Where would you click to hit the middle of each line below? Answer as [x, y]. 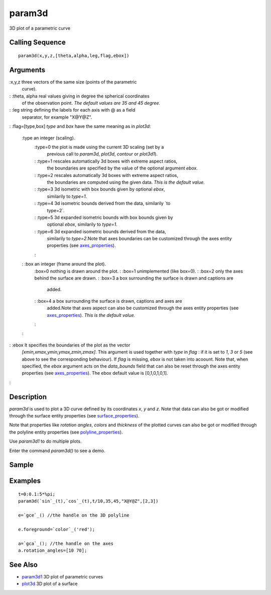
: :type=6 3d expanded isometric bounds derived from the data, [100, 231]
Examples [25, 481]
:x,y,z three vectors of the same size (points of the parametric [73, 82]
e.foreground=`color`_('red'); [57, 529]
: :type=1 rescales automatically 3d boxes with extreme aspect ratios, [106, 161]
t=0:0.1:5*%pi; [37, 494]
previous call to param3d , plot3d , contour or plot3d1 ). [102, 154]
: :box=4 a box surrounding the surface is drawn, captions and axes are [108, 301]
